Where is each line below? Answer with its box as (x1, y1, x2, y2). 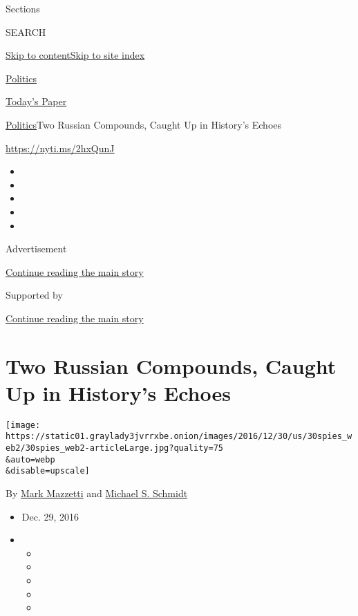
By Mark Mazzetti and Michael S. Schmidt (6, 486, 188, 501)
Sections (6, 1, 40, 15)
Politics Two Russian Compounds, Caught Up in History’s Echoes (6, 117, 282, 131)
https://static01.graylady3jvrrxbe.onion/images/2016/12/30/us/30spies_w (6, 431, 352, 442)
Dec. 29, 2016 (21, 509, 79, 523)
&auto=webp (6, 454, 55, 465)
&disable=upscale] (6, 466, 90, 476)
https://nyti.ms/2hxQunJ (6, 140, 115, 155)
